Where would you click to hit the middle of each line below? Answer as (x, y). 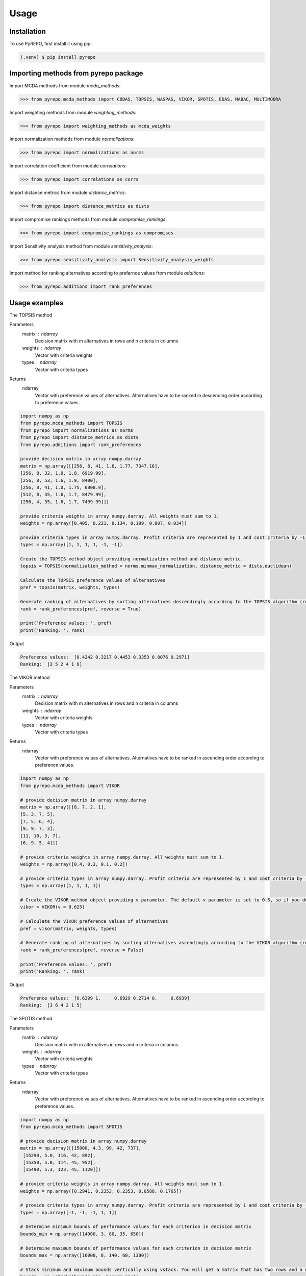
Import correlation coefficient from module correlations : (68, 166)
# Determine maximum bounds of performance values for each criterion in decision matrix (136, 1248)
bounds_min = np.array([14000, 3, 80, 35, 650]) (82, 1234)
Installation (28, 31)
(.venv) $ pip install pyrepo (58, 57)
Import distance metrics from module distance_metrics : (68, 193)
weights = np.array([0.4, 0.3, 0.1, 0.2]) (74, 864)
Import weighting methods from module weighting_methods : (73, 112)
